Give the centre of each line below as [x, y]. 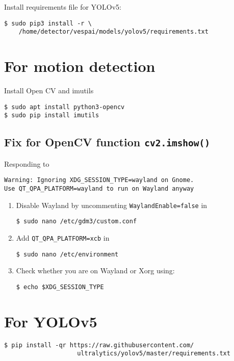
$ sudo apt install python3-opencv [64, 107]
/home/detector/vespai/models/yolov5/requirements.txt [113, 32]
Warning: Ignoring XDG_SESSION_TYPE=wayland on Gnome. [99, 180]
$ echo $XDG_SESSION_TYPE [60, 287]
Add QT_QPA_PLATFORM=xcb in [63, 237]
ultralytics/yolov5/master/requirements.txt [154, 354]
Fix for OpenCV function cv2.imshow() [107, 142]
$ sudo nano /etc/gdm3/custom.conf [76, 222]
